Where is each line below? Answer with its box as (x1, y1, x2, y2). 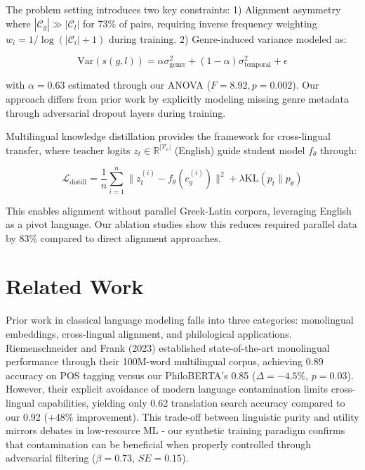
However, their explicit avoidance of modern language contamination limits (6, 381, 328, 396)
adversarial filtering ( (6, 450, 96, 465)
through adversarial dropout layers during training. (6, 105, 226, 120)
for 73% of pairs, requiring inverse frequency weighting (82, 15, 317, 30)
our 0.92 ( (6, 409, 48, 424)
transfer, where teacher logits (6, 142, 131, 157)
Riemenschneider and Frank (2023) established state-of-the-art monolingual (6, 340, 330, 355)
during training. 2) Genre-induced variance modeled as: (108, 31, 347, 46)
